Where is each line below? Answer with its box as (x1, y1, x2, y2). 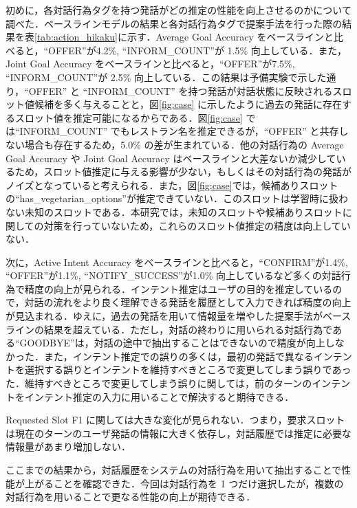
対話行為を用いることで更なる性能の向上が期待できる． (6, 489, 256, 504)
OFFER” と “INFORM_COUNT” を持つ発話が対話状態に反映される (28, 83, 333, 98)
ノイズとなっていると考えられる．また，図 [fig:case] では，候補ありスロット (6, 177, 338, 192)
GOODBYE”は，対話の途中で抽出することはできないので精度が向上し (19, 335, 335, 350)
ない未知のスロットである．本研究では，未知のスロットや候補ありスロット (6, 204, 343, 219)
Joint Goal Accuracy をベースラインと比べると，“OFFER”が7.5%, (6, 56, 295, 71)
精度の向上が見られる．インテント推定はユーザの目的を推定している (24, 281, 333, 296)
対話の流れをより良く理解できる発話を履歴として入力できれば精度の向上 (24, 295, 351, 309)
